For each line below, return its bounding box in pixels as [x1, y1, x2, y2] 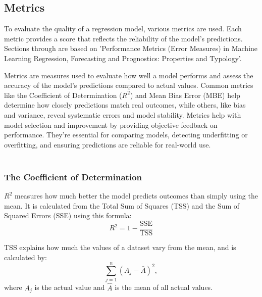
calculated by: [4, 252, 47, 262]
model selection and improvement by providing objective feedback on [4, 119, 218, 130]
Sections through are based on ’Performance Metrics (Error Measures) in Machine [4, 43, 258, 54]
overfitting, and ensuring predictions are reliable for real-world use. [4, 139, 211, 150]
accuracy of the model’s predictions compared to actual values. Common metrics [4, 80, 253, 90]
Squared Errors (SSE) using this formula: [4, 210, 132, 221]
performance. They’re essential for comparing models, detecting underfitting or [4, 129, 248, 140]
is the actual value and [34, 282, 105, 292]
